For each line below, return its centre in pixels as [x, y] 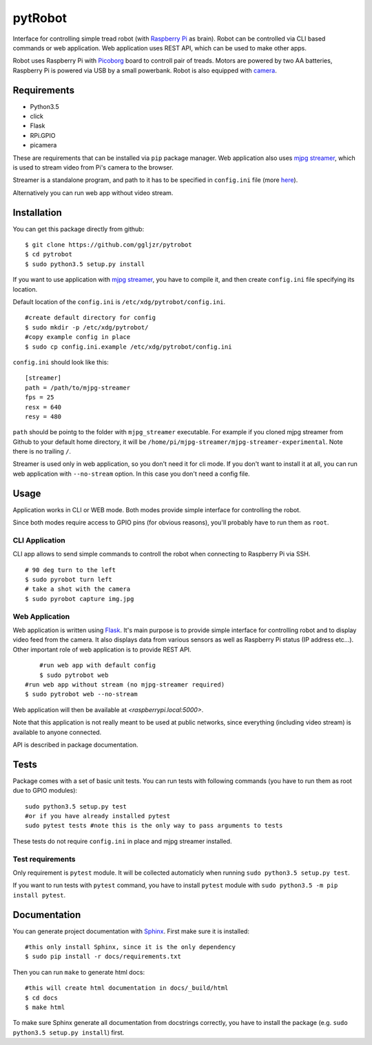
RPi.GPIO [43, 135]
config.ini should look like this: [61, 362]
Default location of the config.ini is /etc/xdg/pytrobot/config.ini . [119, 302]
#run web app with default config [97, 666]
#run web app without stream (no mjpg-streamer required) [125, 684]
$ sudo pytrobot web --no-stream [81, 694]
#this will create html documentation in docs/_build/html [127, 988]
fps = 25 [40, 397]
